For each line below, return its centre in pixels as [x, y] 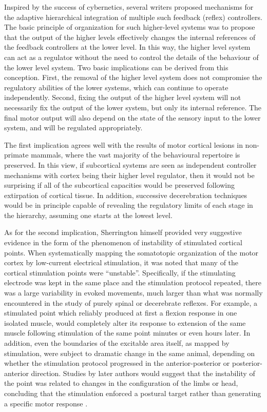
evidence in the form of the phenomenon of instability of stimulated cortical [123, 242]
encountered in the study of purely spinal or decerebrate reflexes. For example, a [131, 302]
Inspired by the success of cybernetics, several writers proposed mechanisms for [129, 7]
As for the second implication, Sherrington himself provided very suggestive [123, 232]
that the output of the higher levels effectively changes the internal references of [130, 37]
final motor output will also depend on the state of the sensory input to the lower [132, 117]
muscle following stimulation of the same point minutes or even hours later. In [127, 333]
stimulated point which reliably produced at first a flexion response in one [121, 313]
